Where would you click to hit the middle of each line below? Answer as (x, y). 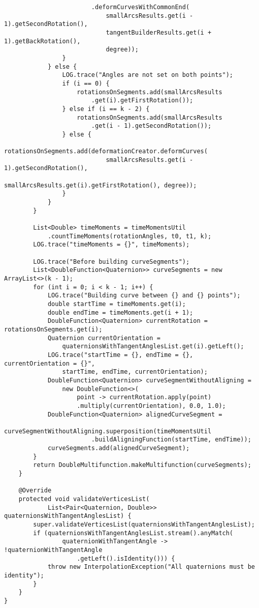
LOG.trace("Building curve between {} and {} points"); (144, 296)
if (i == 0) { (86, 83)
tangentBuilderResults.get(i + (159, 32)
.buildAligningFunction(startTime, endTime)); (171, 440)
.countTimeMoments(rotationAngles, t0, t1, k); (129, 236)
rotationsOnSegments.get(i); (53, 329)
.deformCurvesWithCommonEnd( (140, 7)
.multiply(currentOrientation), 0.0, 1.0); (151, 406)
